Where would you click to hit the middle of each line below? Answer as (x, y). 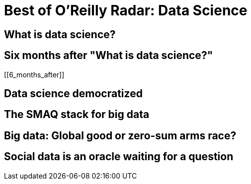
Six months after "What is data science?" (109, 56)
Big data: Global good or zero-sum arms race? (120, 135)
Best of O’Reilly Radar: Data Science (126, 10)
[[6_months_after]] (34, 74)
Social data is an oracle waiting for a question (119, 157)
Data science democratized (73, 94)
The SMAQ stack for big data (77, 115)
